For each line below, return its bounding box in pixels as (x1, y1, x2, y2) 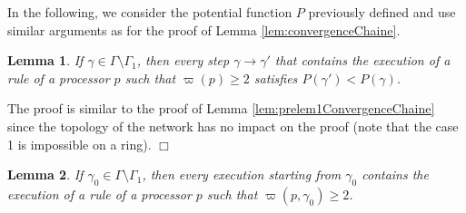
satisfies (253, 68, 298, 87)
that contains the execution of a (274, 51, 451, 70)
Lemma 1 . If (7, 51, 84, 70)
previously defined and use (308, 3, 456, 21)
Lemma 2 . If (7, 165, 84, 184)
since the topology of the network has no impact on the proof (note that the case (7, 116, 459, 135)
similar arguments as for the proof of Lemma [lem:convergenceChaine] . (7, 20, 401, 39)
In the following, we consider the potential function (7, 3, 292, 21)
